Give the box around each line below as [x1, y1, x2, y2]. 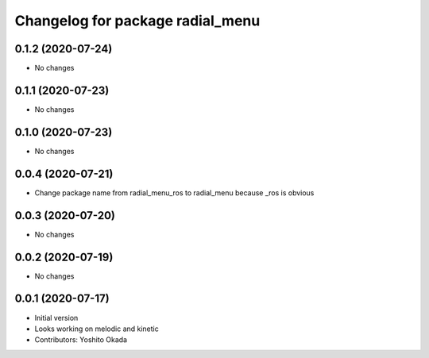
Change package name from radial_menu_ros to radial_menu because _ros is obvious [34, 187, 315, 198]
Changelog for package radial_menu [14, 12, 261, 29]
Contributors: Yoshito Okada [34, 335, 127, 345]
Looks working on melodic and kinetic [34, 324, 159, 333]
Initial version [34, 313, 79, 322]
